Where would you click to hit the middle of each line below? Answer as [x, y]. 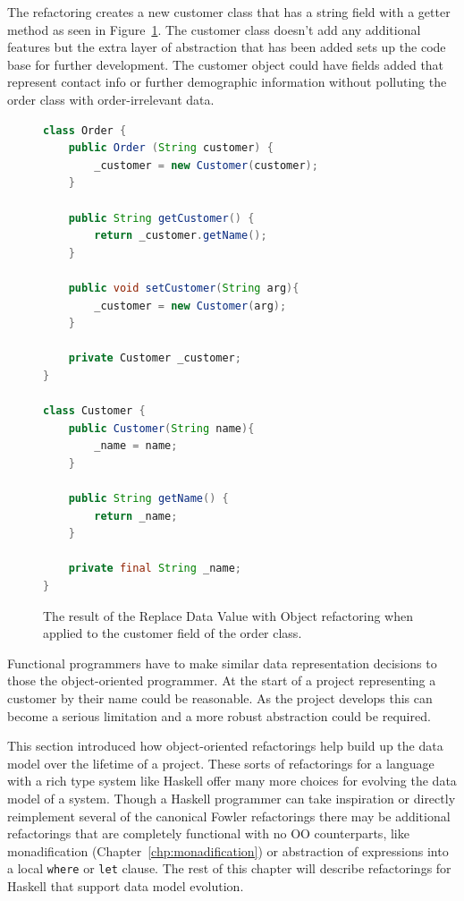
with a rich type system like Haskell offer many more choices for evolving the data [232, 781]
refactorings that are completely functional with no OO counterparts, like [208, 833]
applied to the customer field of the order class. [173, 633]
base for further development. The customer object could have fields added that [226, 64]
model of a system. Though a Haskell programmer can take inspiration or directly [232, 798]
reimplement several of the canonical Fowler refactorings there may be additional [229, 816]
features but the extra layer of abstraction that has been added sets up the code [227, 47]
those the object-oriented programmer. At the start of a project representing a [222, 680]
